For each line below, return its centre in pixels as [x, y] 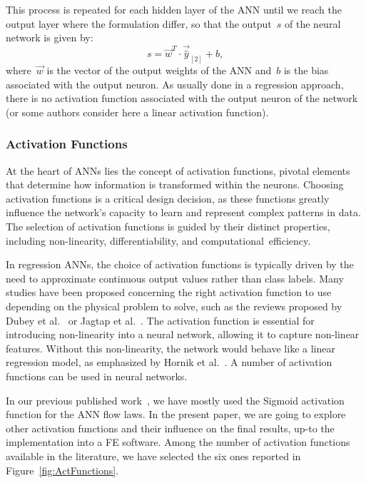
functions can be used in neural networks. [97, 376]
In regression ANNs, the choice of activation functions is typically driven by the [180, 264]
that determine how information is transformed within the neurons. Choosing [175, 184]
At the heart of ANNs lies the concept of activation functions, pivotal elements [178, 170]
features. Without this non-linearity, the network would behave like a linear [171, 348]
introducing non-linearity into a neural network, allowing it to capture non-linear [183, 334]
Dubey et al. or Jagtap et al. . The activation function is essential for [160, 320]
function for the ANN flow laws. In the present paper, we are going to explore [176, 414]
